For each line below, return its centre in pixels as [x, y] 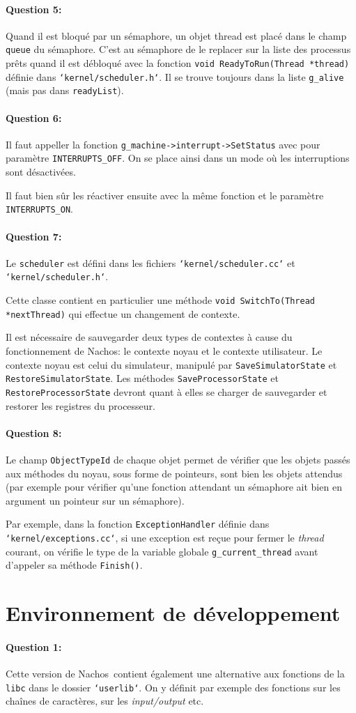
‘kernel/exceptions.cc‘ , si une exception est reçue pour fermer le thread [165, 538]
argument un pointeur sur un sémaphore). [95, 500]
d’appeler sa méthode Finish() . [74, 565]
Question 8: [34, 432]
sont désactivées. [41, 172]
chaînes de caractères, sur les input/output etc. [105, 701]
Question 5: [34, 9]
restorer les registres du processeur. [80, 405]
